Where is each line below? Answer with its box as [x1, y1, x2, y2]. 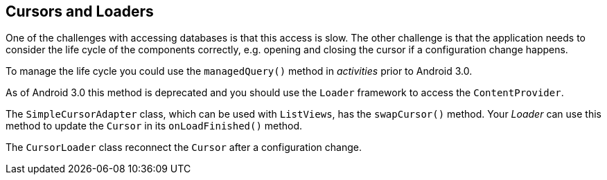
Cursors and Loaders [6, 3, 154, 20]
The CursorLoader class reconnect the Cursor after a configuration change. [6, 141, 362, 154]
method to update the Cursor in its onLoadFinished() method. [6, 120, 303, 132]
